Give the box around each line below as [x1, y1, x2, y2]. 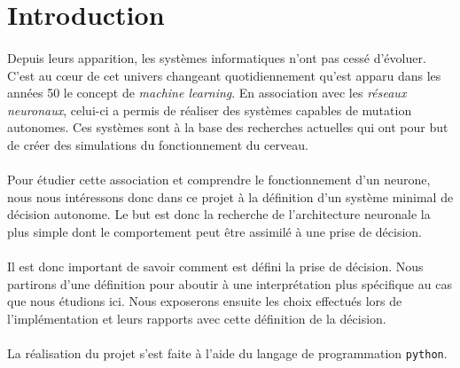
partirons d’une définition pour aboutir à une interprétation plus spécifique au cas [7, 274, 452, 293]
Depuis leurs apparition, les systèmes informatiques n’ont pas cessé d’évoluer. [7, 48, 426, 67]
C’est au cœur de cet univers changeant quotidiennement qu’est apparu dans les [7, 66, 441, 84]
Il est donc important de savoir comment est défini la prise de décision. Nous [7, 257, 424, 276]
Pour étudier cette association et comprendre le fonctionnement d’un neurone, [7, 170, 431, 189]
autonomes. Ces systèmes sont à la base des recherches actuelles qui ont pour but [7, 118, 448, 137]
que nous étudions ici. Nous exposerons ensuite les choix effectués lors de [7, 292, 402, 310]
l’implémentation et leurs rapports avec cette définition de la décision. [7, 309, 386, 327]
